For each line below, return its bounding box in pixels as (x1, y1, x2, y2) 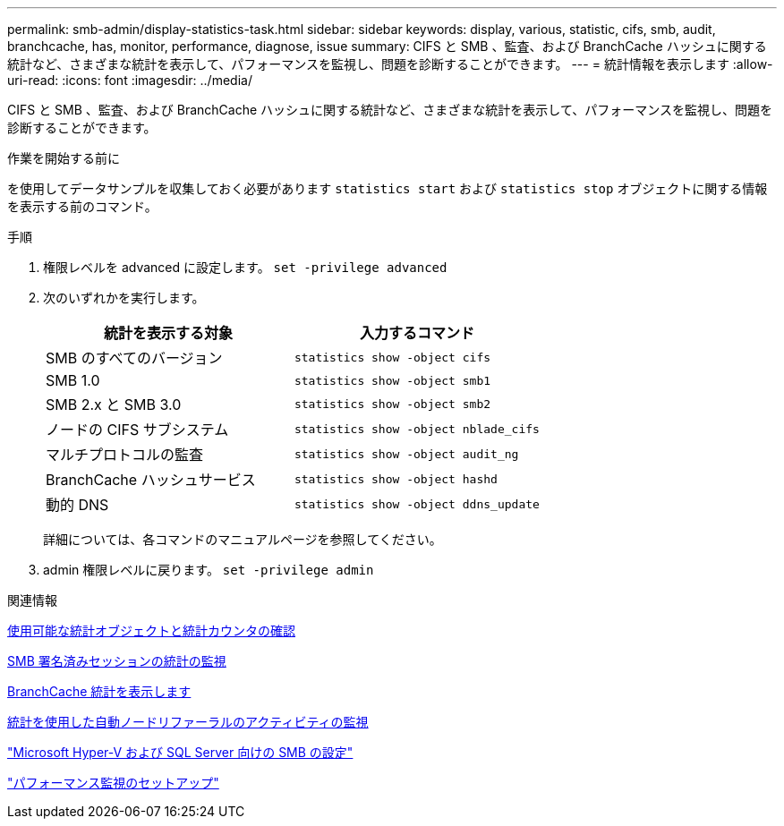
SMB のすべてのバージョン (46, 349, 223, 367)
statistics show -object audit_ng (294, 447, 519, 461)
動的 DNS (46, 496, 109, 514)
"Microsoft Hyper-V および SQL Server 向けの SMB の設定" (7, 745, 354, 760)
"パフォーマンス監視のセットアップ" (7, 775, 219, 790)
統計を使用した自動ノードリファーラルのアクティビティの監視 (7, 714, 369, 729)
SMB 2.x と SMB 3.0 (46, 396, 182, 413)
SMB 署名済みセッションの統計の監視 (7, 653, 226, 668)
